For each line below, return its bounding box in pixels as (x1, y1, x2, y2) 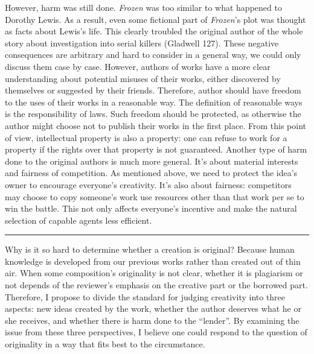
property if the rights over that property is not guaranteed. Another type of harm (5, 143, 307, 156)
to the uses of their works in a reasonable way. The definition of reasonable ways (5, 95, 303, 108)
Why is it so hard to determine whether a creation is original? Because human (5, 243, 295, 256)
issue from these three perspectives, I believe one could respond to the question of (5, 326, 307, 338)
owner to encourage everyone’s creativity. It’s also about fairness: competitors (5, 178, 292, 191)
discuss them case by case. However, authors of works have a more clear (5, 60, 271, 72)
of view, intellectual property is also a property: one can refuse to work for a (5, 131, 287, 144)
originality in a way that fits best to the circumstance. (5, 338, 205, 350)
